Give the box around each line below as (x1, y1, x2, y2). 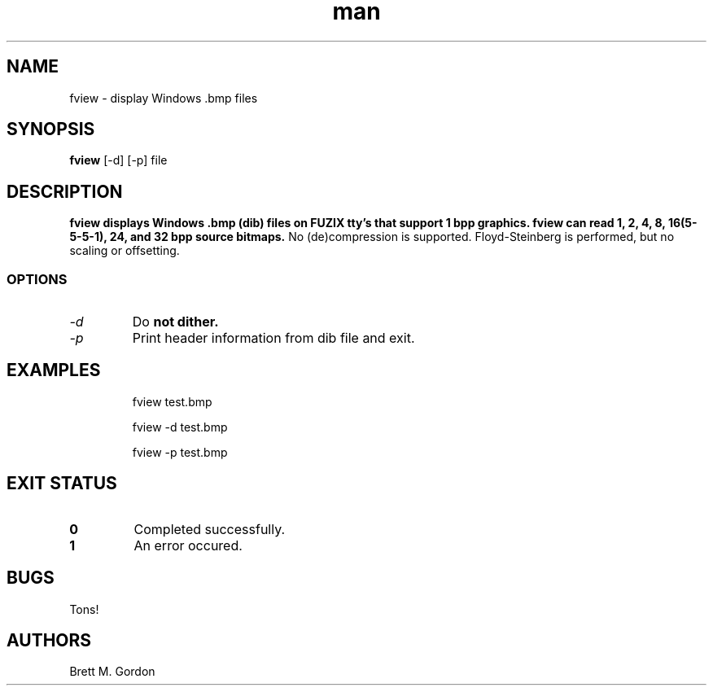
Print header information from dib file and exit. (132, 330, 415, 347)
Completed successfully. (133, 520, 286, 537)
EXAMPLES (7, 360, 101, 381)
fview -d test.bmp (132, 419, 228, 434)
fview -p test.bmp (132, 445, 228, 459)
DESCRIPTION (7, 181, 123, 202)
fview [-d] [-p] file (69, 153, 168, 168)
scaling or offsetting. (69, 243, 180, 258)
